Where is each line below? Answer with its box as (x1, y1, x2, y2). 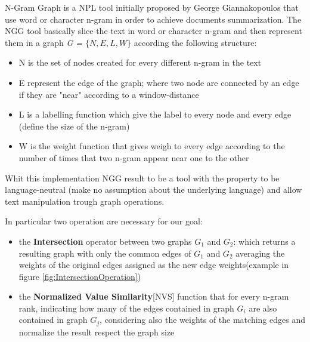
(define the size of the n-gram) (18, 119, 130, 132)
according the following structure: (134, 36, 257, 48)
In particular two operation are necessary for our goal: (5, 215, 203, 227)
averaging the (235, 247, 285, 259)
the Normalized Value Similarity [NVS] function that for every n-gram (18, 290, 289, 303)
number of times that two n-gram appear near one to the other (18, 151, 249, 164)
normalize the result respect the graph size (18, 325, 175, 338)
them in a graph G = (5, 36, 83, 48)
